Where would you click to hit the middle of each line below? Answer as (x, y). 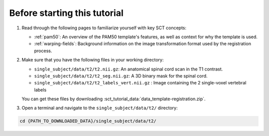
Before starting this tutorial (67, 13)
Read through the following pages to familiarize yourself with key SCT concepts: (104, 28)
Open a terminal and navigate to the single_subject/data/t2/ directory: (100, 108)
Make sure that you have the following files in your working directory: (93, 60)
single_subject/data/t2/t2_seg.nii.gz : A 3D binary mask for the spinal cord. (121, 76)
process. (43, 51)
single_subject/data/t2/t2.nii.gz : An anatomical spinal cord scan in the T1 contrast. (129, 69)
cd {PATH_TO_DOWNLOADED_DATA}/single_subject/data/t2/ (88, 121)
